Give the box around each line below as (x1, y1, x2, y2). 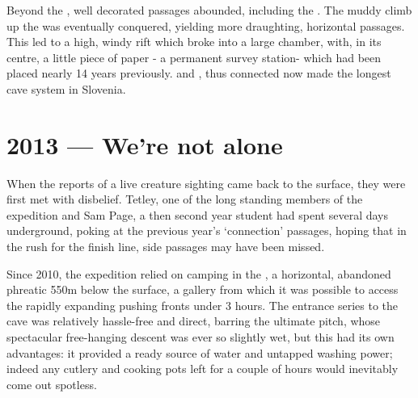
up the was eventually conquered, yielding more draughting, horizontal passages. (6, 17, 405, 34)
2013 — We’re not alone (6, 128, 283, 161)
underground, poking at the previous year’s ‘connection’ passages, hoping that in (6, 222, 407, 239)
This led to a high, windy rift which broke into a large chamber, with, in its (6, 33, 382, 50)
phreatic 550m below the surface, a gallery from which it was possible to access (6, 281, 399, 298)
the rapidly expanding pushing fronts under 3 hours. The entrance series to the (6, 296, 399, 313)
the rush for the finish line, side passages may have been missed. (6, 238, 325, 255)
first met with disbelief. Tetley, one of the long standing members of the (6, 191, 363, 207)
